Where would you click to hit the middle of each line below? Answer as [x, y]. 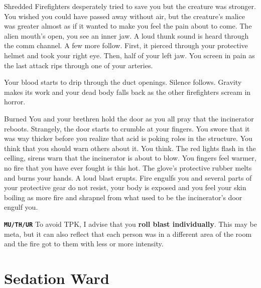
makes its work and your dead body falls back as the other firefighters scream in [127, 92]
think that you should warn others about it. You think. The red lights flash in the [130, 148]
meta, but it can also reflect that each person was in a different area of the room [128, 234]
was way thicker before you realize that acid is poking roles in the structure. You [128, 138]
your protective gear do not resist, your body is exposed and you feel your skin [125, 187]
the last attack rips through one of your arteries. [79, 65]
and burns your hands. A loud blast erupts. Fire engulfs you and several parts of [128, 177]
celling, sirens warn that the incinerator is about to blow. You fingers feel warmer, [130, 158]
